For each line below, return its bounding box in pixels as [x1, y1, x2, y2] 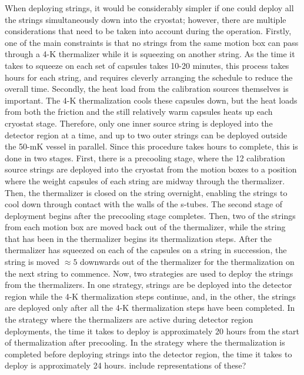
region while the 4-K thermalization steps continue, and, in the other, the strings [5, 290, 296, 302]
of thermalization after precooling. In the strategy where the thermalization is [5, 336, 285, 349]
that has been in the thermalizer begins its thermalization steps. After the [5, 232, 272, 244]
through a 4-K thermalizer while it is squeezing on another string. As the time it [5, 48, 295, 60]
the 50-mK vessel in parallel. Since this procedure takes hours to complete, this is [5, 140, 298, 152]
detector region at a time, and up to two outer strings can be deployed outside [5, 128, 288, 141]
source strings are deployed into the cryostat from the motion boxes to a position [5, 163, 297, 175]
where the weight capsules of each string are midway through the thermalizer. [5, 174, 285, 187]
